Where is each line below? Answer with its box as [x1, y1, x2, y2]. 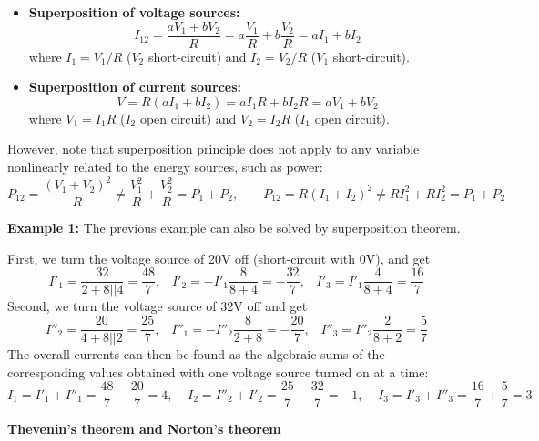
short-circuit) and [147, 46, 247, 65]
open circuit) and [139, 108, 237, 127]
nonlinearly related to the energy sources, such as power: [7, 157, 323, 176]
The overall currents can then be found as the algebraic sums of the [7, 345, 385, 364]
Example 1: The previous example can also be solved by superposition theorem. [7, 218, 461, 237]
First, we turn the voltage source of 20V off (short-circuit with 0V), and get [7, 248, 431, 267]
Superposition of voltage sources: [28, 3, 240, 21]
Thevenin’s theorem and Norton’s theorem [7, 419, 281, 438]
